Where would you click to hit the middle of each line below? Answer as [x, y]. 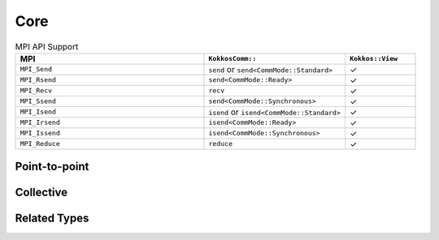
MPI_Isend [38, 112]
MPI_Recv [36, 90]
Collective [41, 193]
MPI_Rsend [38, 80]
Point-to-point [52, 167]
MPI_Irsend [40, 123]
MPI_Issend [40, 133]
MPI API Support [47, 46]
